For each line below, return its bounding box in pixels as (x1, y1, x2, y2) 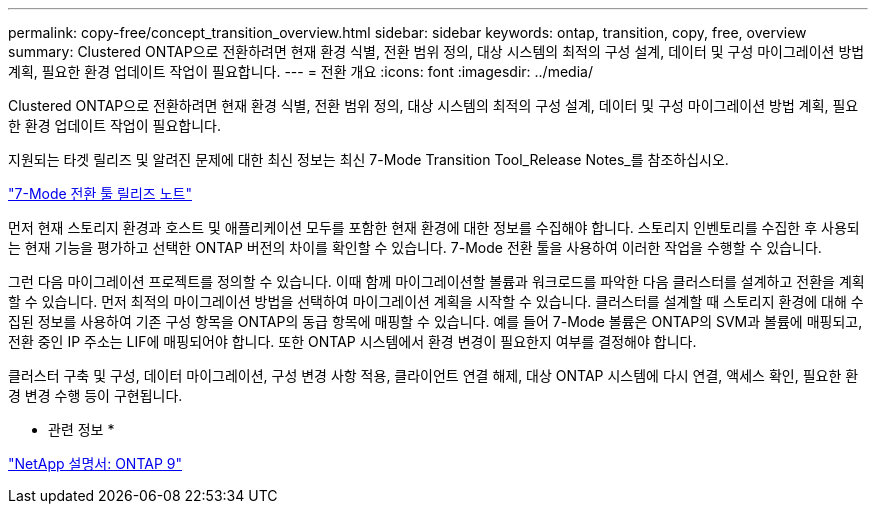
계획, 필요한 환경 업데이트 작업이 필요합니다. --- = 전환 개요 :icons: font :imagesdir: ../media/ (8, 63, 593, 80)
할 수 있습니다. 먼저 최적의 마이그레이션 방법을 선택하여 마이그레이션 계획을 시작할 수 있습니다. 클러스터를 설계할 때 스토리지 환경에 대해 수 (8, 293, 864, 310)
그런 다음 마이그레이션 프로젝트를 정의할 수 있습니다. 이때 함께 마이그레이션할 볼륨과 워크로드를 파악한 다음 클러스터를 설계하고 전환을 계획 (8, 273, 865, 290)
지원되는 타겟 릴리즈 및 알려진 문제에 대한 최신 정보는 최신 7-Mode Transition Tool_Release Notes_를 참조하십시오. (8, 151, 729, 168)
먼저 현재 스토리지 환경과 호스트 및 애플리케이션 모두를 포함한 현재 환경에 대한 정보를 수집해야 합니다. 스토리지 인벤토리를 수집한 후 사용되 (8, 219, 860, 236)
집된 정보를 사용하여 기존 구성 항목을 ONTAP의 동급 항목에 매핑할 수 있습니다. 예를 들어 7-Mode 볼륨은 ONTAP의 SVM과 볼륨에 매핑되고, (8, 313, 863, 330)
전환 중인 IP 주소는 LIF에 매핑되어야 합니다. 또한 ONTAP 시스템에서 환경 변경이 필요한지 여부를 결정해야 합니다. (8, 333, 697, 350)
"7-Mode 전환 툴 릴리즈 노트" (8, 185, 192, 202)
